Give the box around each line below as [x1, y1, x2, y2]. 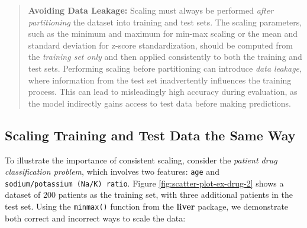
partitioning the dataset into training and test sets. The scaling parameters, [28, 15, 302, 28]
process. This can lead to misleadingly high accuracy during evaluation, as [28, 85, 298, 98]
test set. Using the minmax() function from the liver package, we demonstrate [5, 200, 289, 213]
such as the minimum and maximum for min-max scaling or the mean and [28, 27, 298, 40]
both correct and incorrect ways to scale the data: [5, 211, 186, 224]
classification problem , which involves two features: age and [5, 165, 219, 178]
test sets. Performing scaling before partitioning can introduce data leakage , [28, 62, 302, 74]
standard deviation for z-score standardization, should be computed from [28, 38, 293, 51]
